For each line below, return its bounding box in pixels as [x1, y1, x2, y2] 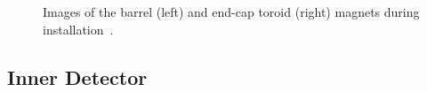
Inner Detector [7, 63, 148, 90]
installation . [43, 19, 114, 38]
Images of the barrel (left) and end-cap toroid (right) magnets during [43, 3, 420, 20]
